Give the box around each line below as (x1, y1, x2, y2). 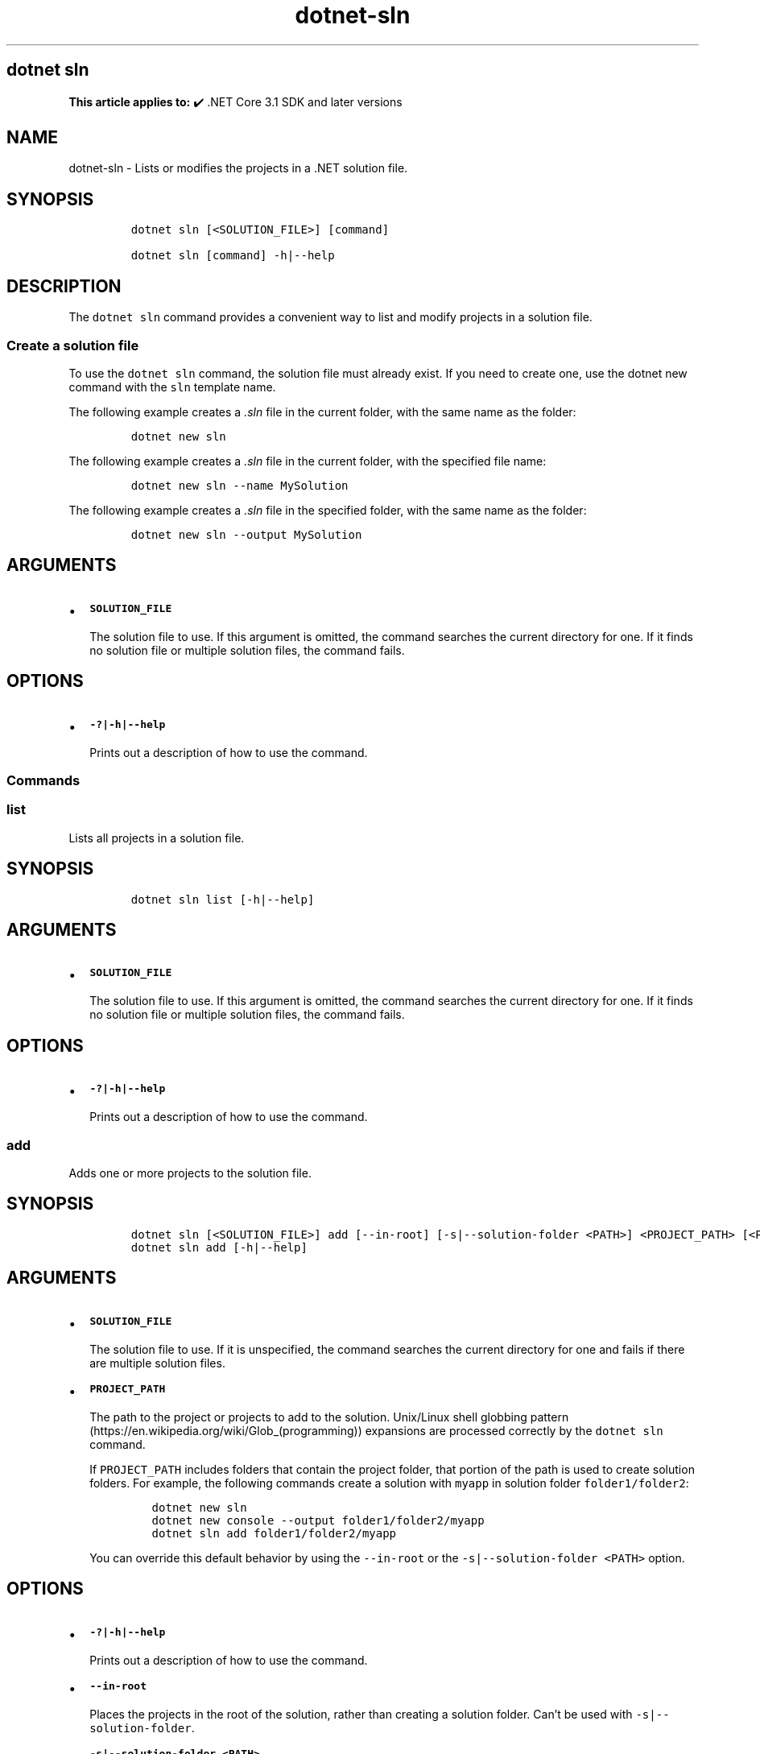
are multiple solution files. (89, 1355, 225, 1370)
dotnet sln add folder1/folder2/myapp (151, 1526, 397, 1540)
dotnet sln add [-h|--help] (130, 1240, 308, 1254)
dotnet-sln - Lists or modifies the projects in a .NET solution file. (68, 161, 408, 176)
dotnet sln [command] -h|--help (130, 249, 335, 263)
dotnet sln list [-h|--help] (130, 892, 315, 906)
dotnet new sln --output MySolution (130, 527, 362, 541)
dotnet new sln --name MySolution (130, 478, 349, 492)
